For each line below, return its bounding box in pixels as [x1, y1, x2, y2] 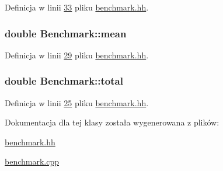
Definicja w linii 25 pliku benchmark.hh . [5, 96, 149, 109]
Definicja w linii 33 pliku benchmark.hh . [5, 1, 149, 13]
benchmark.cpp [5, 155, 60, 167]
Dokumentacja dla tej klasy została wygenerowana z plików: [5, 116, 219, 128]
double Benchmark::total [5, 74, 123, 88]
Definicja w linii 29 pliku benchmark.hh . [5, 48, 149, 61]
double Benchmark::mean [5, 26, 127, 40]
